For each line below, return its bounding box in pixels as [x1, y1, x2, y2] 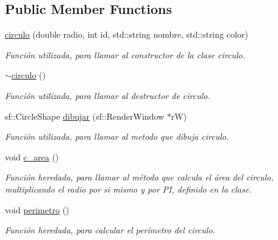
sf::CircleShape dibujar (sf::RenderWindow [5, 109, 165, 122]
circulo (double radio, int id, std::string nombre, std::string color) [5, 28, 248, 41]
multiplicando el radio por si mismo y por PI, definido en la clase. [5, 182, 252, 195]
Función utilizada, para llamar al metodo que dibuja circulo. [5, 130, 229, 143]
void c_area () [5, 150, 59, 163]
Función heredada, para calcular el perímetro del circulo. [5, 224, 215, 236]
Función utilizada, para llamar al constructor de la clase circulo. [5, 48, 246, 61]
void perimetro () [5, 203, 69, 216]
